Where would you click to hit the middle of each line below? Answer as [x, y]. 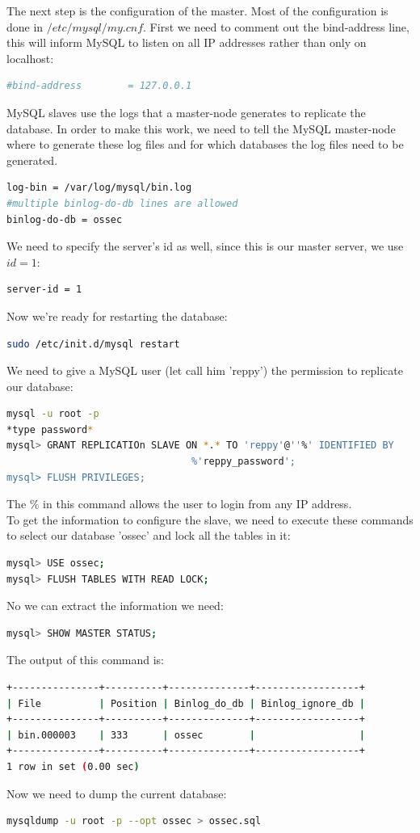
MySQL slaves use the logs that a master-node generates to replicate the [186, 112]
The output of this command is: [85, 660]
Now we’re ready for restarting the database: [117, 316]
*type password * [50, 429]
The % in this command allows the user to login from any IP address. [179, 504]
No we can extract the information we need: [115, 606]
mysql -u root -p [53, 414]
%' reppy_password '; [244, 462]
